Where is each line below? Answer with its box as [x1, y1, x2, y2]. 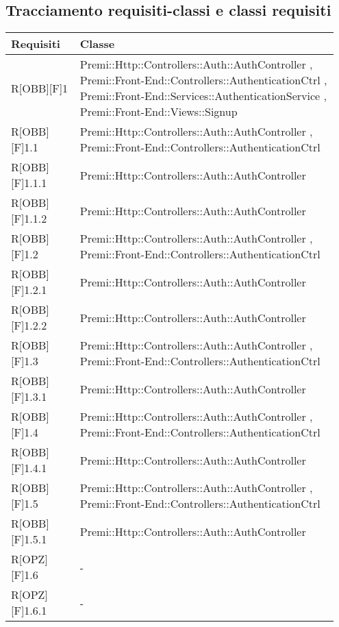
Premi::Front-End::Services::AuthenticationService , [79, 88, 327, 104]
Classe [79, 36, 115, 52]
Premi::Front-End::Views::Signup [79, 103, 238, 120]
